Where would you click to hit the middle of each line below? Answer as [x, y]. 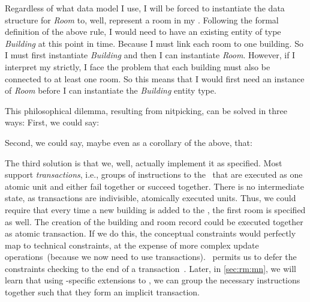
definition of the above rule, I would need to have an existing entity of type [143, 32]
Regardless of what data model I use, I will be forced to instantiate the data [145, 8]
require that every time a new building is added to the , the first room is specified [155, 209]
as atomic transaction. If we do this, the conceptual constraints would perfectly [151, 233]
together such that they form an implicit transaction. [103, 292]
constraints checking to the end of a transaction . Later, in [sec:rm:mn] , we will [151, 268]
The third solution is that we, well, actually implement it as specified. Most [144, 162]
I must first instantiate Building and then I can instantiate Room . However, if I [150, 55]
